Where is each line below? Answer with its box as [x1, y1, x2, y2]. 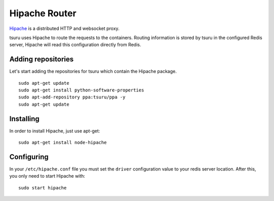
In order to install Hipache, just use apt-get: [9, 127, 100, 134]
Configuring [9, 152, 49, 161]
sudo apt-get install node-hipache [18, 140, 107, 146]
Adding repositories [9, 55, 74, 63]
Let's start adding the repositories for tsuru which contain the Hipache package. [9, 69, 177, 75]
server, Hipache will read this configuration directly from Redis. [9, 42, 142, 48]
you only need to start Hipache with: [9, 173, 86, 179]
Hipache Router [9, 8, 77, 19]
